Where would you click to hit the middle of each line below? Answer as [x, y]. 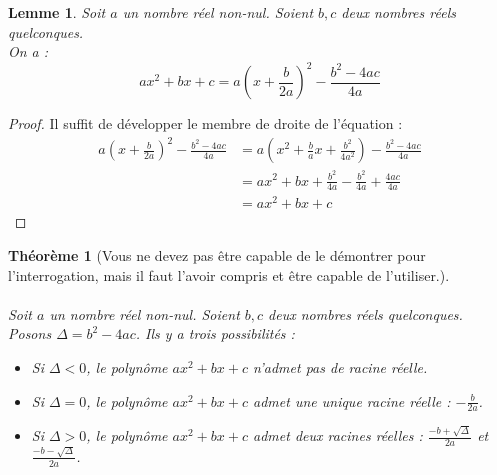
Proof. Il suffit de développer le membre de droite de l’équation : [205, 123]
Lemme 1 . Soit [57, 12]
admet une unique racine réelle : [352, 400]
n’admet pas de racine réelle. [340, 367]
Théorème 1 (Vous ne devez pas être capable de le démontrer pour [217, 255]
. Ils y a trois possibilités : [215, 333]
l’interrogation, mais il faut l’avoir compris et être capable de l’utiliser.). [229, 274]
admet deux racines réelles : [338, 435]
